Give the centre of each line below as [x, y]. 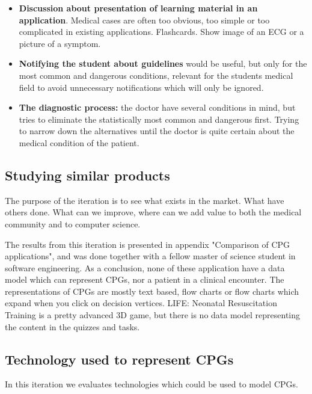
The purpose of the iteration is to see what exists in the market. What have [145, 200]
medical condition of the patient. [79, 142]
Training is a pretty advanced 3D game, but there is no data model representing [153, 315]
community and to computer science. [73, 223]
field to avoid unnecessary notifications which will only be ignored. [141, 87]
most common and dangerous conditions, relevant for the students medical [156, 75]
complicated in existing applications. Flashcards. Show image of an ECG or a [161, 32]
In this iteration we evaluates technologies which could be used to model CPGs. [151, 384]
